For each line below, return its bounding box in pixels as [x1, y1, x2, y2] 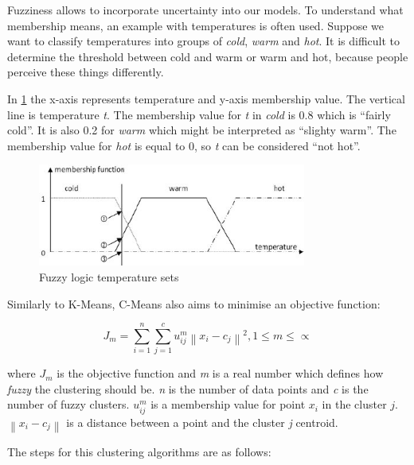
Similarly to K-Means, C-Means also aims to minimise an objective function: [7, 295, 381, 312]
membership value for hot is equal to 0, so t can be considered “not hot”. [7, 137, 361, 153]
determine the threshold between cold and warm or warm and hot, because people [7, 48, 408, 64]
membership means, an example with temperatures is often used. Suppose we [7, 17, 385, 33]
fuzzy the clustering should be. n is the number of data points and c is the [7, 380, 369, 397]
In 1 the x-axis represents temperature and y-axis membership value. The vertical [7, 90, 405, 107]
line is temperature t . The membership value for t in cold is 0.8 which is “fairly [7, 106, 391, 122]
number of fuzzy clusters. [7, 396, 130, 413]
